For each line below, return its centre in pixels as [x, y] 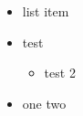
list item [46, 11]
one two [44, 103]
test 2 [60, 73]
